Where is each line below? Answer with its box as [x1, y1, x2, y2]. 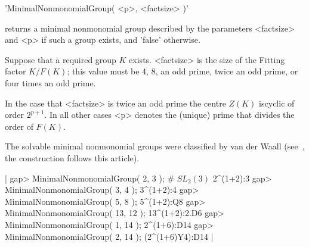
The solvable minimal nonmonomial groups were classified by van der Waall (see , [5, 140, 305, 152]
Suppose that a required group [5, 53, 116, 65]
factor [5, 65, 26, 77]
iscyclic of [259, 96, 295, 109]
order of [5, 120, 33, 132]
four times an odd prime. [5, 76, 96, 89]
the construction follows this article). [5, 151, 140, 164]
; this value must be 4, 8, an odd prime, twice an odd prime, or [67, 65, 298, 77]
